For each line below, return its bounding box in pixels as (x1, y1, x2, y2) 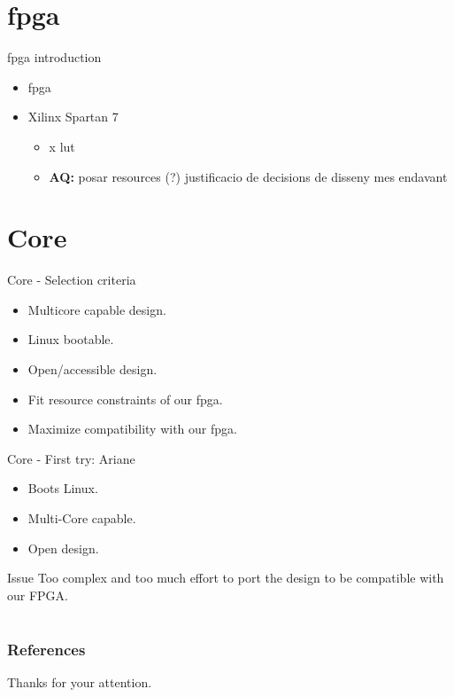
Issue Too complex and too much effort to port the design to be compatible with (7, 568, 444, 587)
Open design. (27, 538, 99, 557)
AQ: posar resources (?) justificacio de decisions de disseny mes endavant (49, 167, 448, 185)
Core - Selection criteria (7, 270, 136, 289)
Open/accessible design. (27, 360, 158, 378)
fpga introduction (7, 48, 102, 67)
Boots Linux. (27, 479, 98, 497)
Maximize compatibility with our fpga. (27, 419, 237, 438)
